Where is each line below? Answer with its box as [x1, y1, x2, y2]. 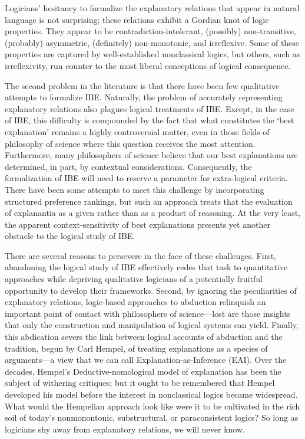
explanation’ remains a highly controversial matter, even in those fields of [5, 125, 270, 137]
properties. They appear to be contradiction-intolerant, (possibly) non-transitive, [5, 25, 296, 37]
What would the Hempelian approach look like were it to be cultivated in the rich [5, 399, 300, 412]
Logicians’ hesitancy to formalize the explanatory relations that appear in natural [5, 2, 300, 14]
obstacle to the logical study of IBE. [5, 230, 135, 242]
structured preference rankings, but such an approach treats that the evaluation [5, 195, 293, 207]
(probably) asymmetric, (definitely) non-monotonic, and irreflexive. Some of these [5, 36, 300, 48]
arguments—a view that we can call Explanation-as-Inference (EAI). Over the [5, 353, 287, 366]
